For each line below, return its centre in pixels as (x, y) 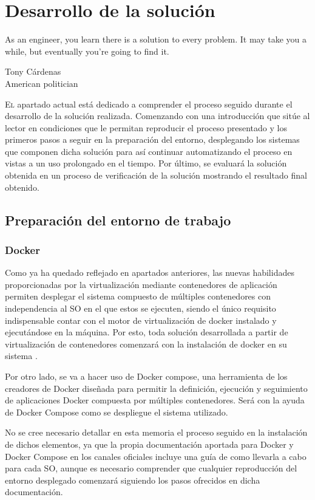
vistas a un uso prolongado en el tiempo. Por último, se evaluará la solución (146, 163)
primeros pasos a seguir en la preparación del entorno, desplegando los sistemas (152, 139)
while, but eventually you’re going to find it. (87, 51)
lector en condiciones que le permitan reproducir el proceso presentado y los (146, 127)
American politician (42, 83)
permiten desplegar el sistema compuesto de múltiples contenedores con (138, 296)
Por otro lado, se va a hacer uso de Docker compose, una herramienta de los (146, 376)
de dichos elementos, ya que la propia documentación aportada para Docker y (149, 444)
